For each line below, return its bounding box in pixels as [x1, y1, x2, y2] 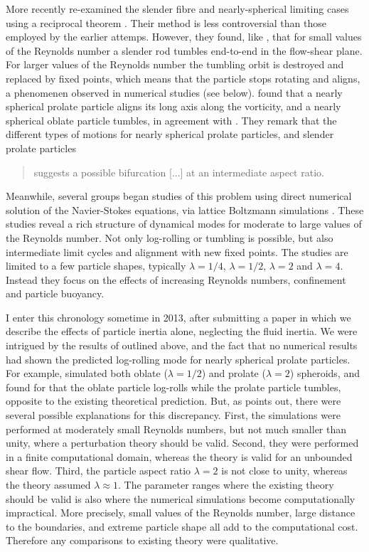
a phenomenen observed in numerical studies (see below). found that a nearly [6, 85, 343, 100]
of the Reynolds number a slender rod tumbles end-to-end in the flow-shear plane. [6, 43, 363, 58]
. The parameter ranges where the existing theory [118, 477, 334, 492]
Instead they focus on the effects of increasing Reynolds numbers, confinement [6, 272, 346, 287]
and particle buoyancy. [6, 286, 105, 301]
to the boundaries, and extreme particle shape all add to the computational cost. [6, 519, 358, 534]
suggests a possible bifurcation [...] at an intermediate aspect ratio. [33, 164, 324, 179]
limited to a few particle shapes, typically [6, 258, 186, 273]
